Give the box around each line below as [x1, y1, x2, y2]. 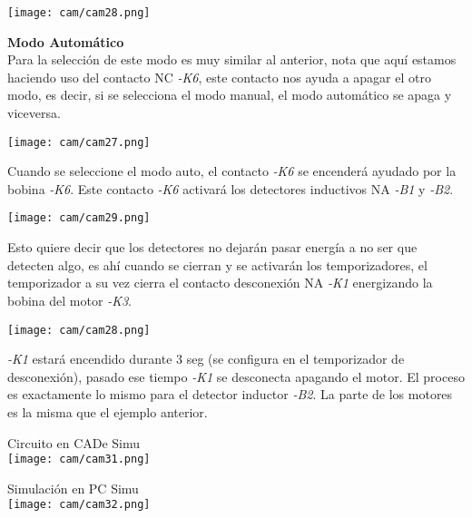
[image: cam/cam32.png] [7, 498, 151, 512]
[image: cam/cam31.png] [7, 453, 151, 466]
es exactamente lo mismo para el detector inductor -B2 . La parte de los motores [7, 385, 453, 404]
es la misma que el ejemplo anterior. [7, 402, 208, 421]
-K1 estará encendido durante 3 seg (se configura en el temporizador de [7, 349, 405, 368]
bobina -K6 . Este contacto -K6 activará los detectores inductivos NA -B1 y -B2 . [7, 179, 454, 198]
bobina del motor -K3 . [7, 290, 132, 309]
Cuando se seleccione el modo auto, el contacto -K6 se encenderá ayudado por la [7, 161, 457, 181]
